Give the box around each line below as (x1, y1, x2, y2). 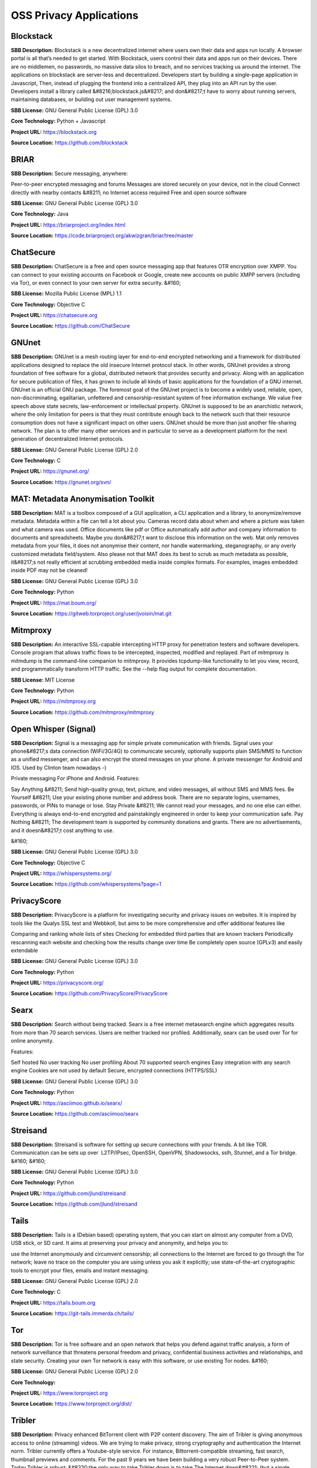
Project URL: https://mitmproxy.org (11, 698, 96, 705)
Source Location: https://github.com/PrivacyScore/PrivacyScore (11, 990, 168, 997)
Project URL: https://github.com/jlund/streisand (11, 1190, 126, 1197)
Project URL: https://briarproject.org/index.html (11, 221, 126, 228)
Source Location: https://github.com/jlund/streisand (11, 1201, 138, 1208)
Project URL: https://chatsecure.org (11, 312, 97, 319)
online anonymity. (11, 1037, 54, 1045)
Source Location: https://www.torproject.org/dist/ (11, 1400, 132, 1408)
